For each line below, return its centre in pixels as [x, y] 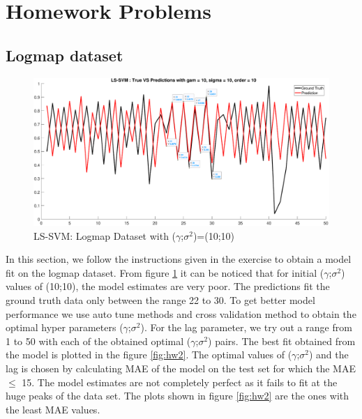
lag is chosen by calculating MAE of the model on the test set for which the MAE [181, 368]
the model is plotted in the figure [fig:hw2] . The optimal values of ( [149, 355]
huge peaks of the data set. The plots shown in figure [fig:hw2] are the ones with [178, 396]
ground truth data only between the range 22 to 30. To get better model [160, 299]
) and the [329, 355]
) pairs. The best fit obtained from [282, 341]
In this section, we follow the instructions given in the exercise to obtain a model [179, 259]
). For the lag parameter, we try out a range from [246, 327]
